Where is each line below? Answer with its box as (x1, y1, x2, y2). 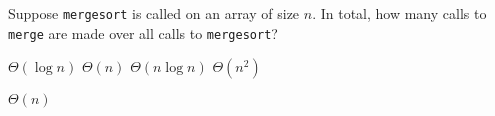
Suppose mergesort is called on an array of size (8, 3, 300, 23)
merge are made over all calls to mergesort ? (8, 22, 278, 43)
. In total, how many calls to (312, 3, 487, 23)
